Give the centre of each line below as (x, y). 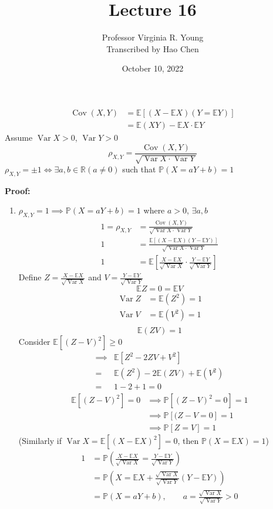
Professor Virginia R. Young (153, 37)
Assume (19, 137)
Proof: (18, 190)
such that (139, 169)
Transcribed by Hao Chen (153, 48)
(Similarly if (40, 441)
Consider (34, 342)
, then (188, 441)
